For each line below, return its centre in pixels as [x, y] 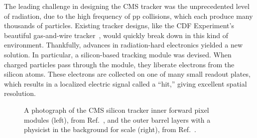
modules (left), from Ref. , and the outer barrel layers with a [117, 119]
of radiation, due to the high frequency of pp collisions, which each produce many [128, 16]
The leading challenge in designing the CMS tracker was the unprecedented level [127, 6]
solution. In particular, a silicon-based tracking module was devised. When [118, 54]
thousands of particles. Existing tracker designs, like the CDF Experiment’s [119, 25]
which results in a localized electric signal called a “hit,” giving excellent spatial [126, 83]
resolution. [20, 93]
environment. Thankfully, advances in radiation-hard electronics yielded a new [124, 45]
